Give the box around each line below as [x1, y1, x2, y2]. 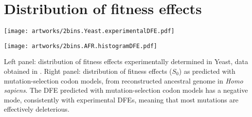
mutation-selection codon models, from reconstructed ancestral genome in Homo [4, 75, 243, 85]
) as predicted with [179, 66, 235, 76]
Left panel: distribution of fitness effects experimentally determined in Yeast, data [4, 56, 248, 67]
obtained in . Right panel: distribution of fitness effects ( [4, 66, 172, 76]
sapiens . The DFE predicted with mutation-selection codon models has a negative [4, 85, 248, 95]
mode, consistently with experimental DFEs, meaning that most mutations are [4, 94, 239, 104]
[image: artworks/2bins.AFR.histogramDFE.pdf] [4, 42, 157, 50]
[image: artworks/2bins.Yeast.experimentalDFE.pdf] [4, 28, 175, 35]
